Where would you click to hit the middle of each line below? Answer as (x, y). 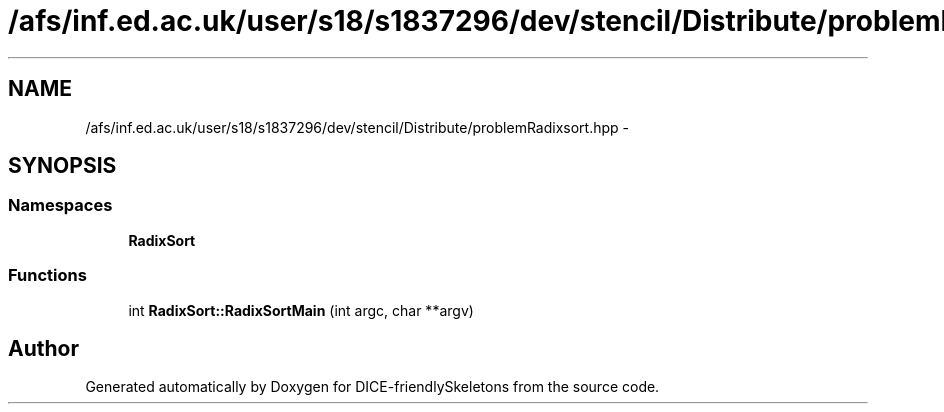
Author (43, 348)
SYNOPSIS (62, 166)
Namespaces (60, 205)
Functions (47, 275)
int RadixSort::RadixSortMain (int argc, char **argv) (301, 310)
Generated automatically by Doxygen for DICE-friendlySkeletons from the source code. (372, 387)
